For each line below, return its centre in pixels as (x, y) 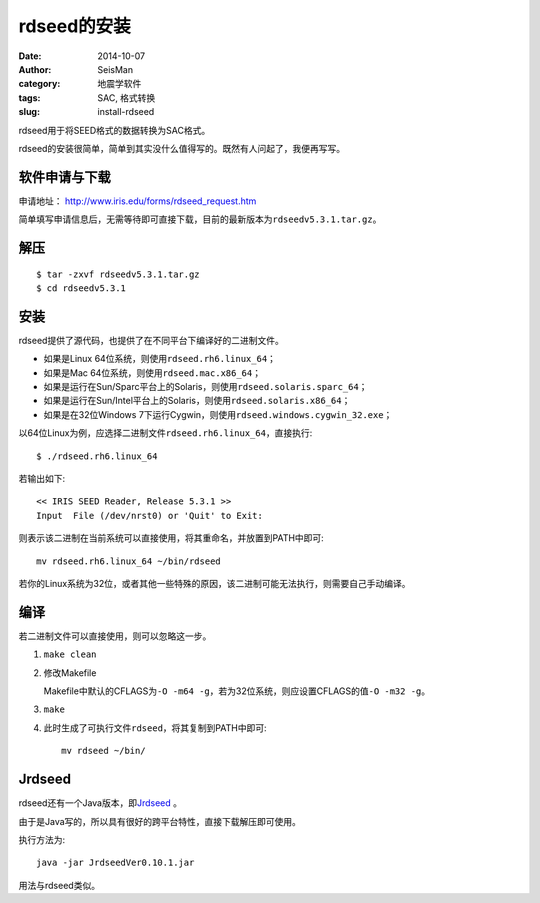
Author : (35, 69)
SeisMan (115, 69)
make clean (70, 654)
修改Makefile (70, 672)
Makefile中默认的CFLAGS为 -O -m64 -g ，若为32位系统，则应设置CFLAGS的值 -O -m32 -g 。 (237, 691)
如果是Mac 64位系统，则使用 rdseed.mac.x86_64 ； (152, 372)
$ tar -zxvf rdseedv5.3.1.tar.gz (118, 274)
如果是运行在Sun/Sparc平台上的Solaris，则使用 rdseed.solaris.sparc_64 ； (205, 387)
